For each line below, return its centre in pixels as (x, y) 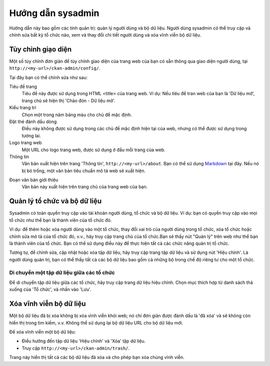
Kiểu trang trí (23, 108)
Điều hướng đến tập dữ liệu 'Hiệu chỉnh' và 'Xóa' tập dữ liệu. (84, 341)
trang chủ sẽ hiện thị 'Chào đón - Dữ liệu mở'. (68, 101)
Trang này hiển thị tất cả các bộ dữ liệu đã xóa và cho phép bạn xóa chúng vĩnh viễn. (97, 357)
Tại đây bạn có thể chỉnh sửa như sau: (48, 77)
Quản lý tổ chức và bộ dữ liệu (55, 201)
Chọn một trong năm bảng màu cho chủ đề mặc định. (77, 115)
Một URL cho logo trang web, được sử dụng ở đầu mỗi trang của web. (93, 150)
